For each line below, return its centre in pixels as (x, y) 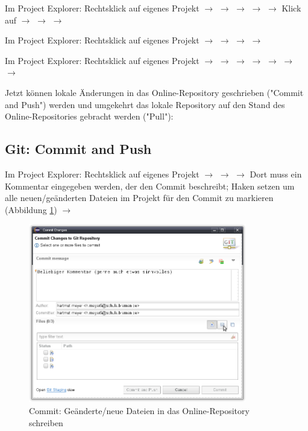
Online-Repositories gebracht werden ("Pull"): (89, 116)
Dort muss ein (276, 174)
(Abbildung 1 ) (31, 209)
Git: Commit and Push (78, 149)
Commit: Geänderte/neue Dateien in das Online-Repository (139, 410)
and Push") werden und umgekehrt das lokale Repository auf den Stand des (145, 104)
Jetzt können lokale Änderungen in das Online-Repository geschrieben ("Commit (154, 92)
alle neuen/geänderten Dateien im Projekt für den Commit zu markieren (139, 198)
